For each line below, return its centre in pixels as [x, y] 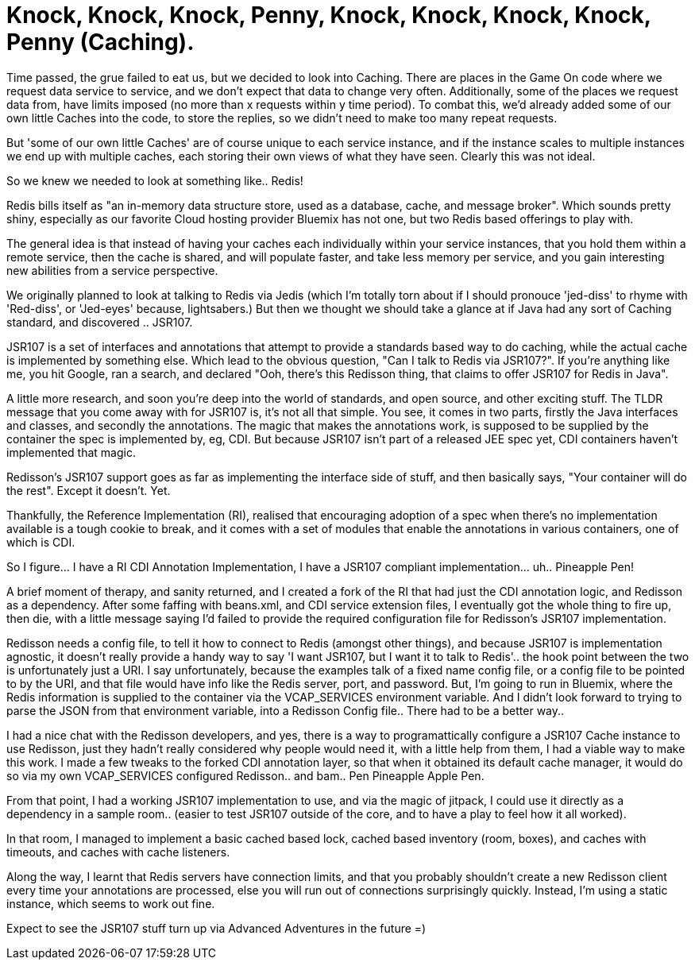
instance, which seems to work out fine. [111, 903]
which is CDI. [41, 542]
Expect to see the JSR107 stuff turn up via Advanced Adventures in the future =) [216, 928]
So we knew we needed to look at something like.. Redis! [155, 180]
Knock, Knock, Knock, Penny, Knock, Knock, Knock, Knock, [329, 15]
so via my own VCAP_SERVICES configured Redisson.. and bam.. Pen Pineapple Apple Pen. [245, 775]
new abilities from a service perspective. [112, 270]
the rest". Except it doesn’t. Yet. [89, 490]
